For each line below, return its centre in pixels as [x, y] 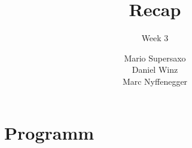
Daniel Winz [155, 70]
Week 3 [155, 38]
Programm [49, 132]
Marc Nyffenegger [155, 81]
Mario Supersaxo [155, 58]
